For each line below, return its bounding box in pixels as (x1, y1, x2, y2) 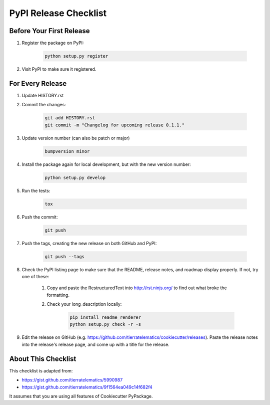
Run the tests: (21, 187, 50, 193)
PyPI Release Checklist (9, 8, 107, 19)
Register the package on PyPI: (21, 40, 84, 46)
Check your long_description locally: (46, 301, 122, 307)
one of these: (21, 273, 49, 279)
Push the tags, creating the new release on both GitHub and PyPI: (21, 240, 157, 246)
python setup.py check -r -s (69, 321, 141, 327)
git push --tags (44, 254, 85, 259)
